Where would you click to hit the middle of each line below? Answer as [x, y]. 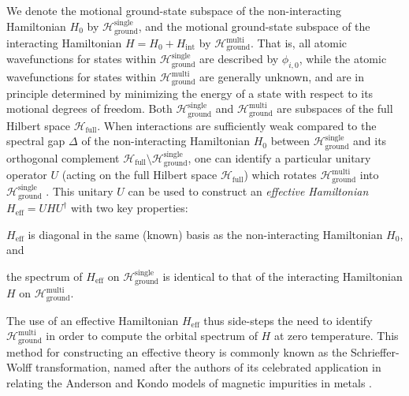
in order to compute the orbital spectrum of [152, 336]
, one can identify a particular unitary [279, 157]
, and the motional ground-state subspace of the [254, 26]
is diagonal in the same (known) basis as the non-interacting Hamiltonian [205, 234]
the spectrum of [45, 276]
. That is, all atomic [299, 43]
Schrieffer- [375, 351]
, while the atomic [343, 59]
